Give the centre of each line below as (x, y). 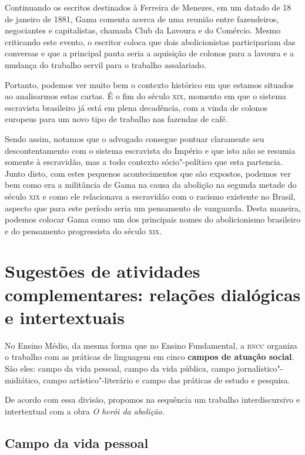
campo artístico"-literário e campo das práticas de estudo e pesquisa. (167, 380)
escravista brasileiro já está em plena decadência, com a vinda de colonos (136, 107)
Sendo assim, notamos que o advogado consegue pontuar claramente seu (135, 138)
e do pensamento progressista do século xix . (83, 230)
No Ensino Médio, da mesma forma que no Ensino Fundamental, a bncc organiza (151, 345)
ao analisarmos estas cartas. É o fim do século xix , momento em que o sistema (146, 96)
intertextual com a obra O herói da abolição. (85, 411)
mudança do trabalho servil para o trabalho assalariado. (105, 64)
